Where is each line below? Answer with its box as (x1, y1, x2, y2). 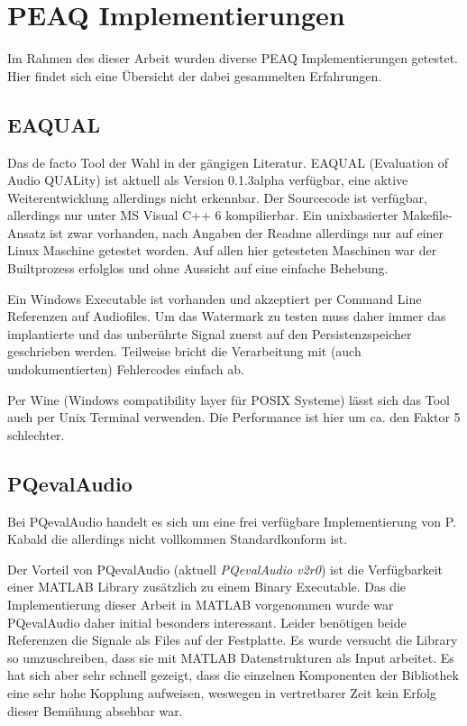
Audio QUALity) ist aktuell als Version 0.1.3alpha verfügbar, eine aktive (7, 170, 408, 189)
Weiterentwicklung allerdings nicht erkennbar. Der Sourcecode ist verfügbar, (7, 188, 427, 207)
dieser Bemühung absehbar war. (7, 701, 183, 720)
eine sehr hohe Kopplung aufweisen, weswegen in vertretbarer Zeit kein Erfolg (7, 683, 436, 702)
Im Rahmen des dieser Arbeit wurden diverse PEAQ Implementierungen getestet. (7, 49, 458, 68)
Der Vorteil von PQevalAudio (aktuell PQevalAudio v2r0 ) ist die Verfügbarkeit (7, 559, 443, 578)
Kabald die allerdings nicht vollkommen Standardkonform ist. (7, 529, 348, 548)
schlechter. (7, 425, 65, 444)
